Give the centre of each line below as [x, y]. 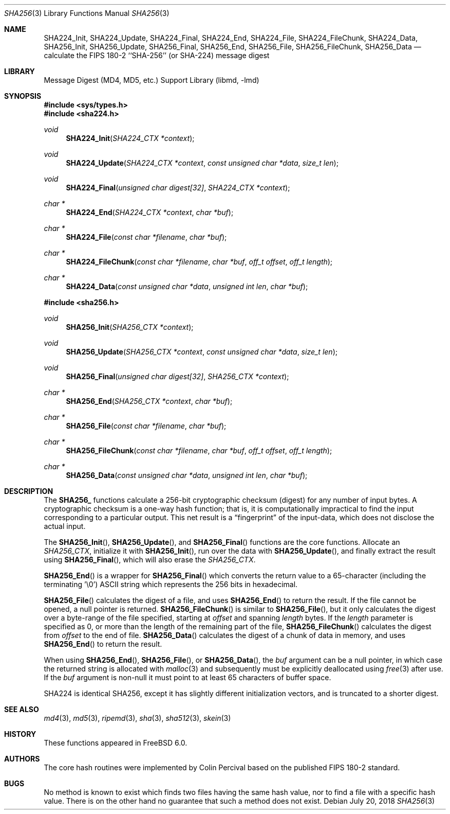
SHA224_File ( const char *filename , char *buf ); [146, 237]
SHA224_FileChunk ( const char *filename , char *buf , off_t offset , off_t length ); [199, 262]
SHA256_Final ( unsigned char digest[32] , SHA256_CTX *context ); [177, 376]
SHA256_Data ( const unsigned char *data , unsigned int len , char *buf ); [187, 475]
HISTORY [20, 734]
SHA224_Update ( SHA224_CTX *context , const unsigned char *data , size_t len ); [202, 163]
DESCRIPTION [29, 491]
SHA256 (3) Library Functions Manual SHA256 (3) [87, 13]
